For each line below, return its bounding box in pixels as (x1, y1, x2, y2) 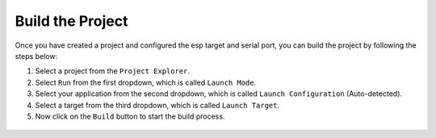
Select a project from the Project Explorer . (35, 66, 190, 76)
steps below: (15, 51, 58, 61)
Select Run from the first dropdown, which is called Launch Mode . (35, 77, 257, 87)
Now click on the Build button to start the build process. (35, 111, 225, 121)
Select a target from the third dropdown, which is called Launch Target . (35, 100, 280, 110)
